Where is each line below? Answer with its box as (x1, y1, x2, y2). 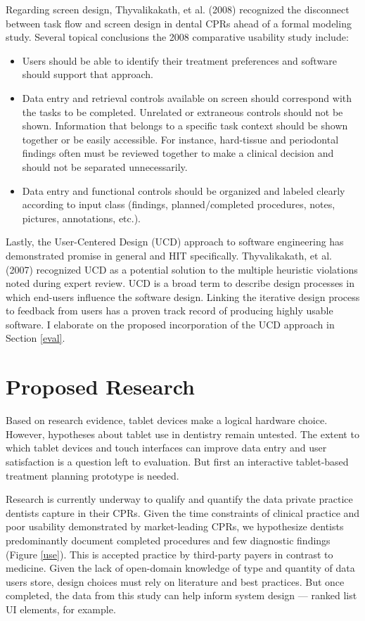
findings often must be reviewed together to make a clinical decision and (22, 146, 334, 160)
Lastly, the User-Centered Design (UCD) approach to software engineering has (6, 234, 344, 249)
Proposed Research (6, 372, 195, 401)
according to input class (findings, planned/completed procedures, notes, (22, 197, 335, 212)
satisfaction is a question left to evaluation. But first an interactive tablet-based (6, 454, 349, 468)
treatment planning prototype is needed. (6, 468, 179, 482)
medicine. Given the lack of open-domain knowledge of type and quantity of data (6, 561, 355, 575)
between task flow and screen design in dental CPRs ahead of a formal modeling (6, 15, 352, 30)
